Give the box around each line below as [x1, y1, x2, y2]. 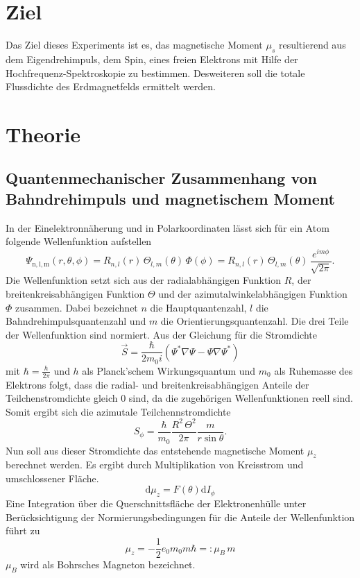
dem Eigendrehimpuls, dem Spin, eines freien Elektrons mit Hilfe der [6, 51, 298, 66]
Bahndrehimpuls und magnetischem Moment [6, 187, 335, 209]
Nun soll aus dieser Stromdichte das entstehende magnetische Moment [6, 443, 305, 457]
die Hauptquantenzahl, [150, 300, 247, 314]
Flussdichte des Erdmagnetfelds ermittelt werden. [6, 79, 216, 94]
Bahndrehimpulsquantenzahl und [6, 314, 146, 328]
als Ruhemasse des [274, 363, 353, 377]
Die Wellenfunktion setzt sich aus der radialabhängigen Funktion [6, 273, 282, 287]
